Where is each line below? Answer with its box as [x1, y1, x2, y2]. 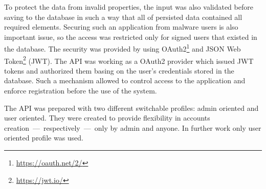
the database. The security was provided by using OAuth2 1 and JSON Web [4, 42, 241, 54]
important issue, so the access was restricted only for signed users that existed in [4, 31, 257, 42]
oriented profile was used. [4, 132, 84, 143]
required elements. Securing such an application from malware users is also [4, 21, 238, 32]
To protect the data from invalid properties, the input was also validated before [4, 2, 253, 12]
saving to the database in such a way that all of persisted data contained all [4, 11, 242, 22]
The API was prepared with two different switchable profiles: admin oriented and [4, 102, 259, 113]
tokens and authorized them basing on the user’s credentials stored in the [4, 65, 234, 76]
